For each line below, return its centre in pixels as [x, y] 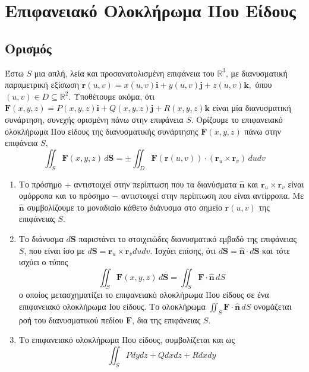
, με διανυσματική [257, 73]
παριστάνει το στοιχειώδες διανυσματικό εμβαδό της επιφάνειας [188, 238]
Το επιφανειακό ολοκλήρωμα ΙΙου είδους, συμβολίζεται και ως [127, 340]
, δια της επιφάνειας [166, 319]
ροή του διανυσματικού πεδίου [71, 319]
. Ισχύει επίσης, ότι [183, 250]
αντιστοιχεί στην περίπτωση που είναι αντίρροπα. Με [212, 195]
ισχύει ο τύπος [43, 262]
